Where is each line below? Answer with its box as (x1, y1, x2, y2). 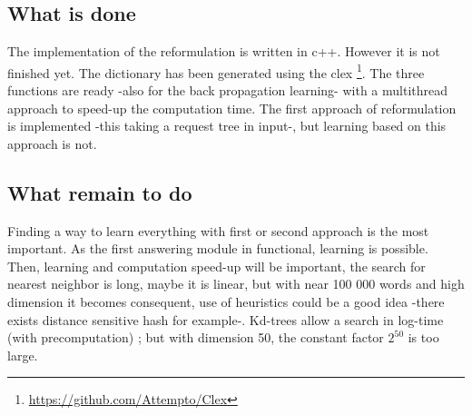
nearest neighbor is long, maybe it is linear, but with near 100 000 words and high (7, 274, 465, 293)
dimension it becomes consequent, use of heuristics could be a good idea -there (7, 292, 445, 311)
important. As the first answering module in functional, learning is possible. (7, 239, 428, 258)
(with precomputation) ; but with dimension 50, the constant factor (7, 328, 384, 347)
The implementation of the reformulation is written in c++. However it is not (7, 42, 440, 61)
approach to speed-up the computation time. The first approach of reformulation (7, 98, 457, 117)
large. (7, 345, 38, 364)
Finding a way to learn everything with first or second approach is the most (7, 221, 429, 240)
